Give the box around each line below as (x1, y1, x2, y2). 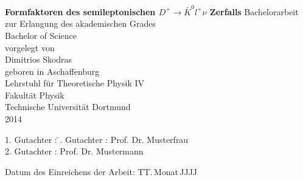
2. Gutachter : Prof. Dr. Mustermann (5, 145, 144, 157)
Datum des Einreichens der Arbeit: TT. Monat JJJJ (5, 165, 198, 178)
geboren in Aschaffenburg (5, 64, 100, 77)
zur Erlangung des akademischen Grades (5, 17, 156, 30)
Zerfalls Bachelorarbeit (209, 5, 299, 18)
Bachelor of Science (5, 29, 77, 41)
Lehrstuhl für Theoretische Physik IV (5, 77, 145, 89)
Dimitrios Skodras (5, 53, 72, 66)
